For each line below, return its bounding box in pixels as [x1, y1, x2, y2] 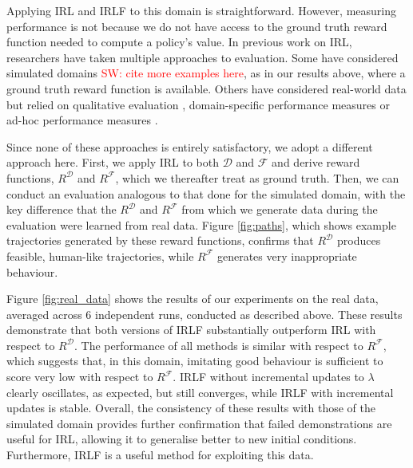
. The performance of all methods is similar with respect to [74, 336, 363, 353]
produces [337, 232, 381, 249]
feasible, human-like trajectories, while [6, 247, 194, 264]
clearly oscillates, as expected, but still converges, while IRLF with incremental [6, 383, 394, 400]
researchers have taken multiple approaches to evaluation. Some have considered [6, 49, 399, 65]
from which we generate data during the [181, 201, 378, 218]
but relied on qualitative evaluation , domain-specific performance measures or [6, 96, 390, 112]
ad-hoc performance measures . [6, 112, 158, 128]
